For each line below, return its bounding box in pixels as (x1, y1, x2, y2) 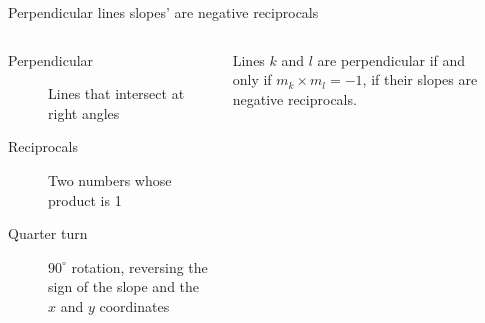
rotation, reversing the (71, 256, 208, 277)
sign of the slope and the (48, 276, 200, 297)
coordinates (99, 295, 170, 316)
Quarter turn (8, 223, 88, 244)
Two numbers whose (48, 169, 172, 190)
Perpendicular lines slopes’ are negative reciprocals (8, 2, 319, 22)
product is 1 (48, 189, 122, 210)
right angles (48, 102, 120, 123)
